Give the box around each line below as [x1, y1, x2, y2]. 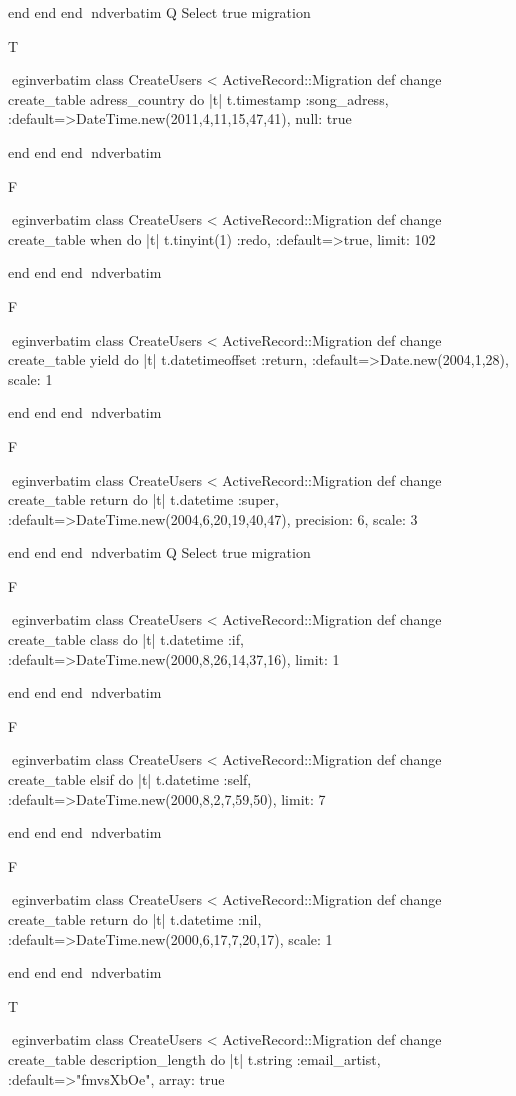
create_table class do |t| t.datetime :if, [8, 629, 244, 650]
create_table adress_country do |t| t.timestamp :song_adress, [8, 88, 389, 109]
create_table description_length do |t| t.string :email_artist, [8, 1048, 381, 1069]
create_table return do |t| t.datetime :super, [8, 489, 279, 510]
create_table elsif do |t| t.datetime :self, [8, 769, 252, 790]
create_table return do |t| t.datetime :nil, [8, 909, 262, 929]
